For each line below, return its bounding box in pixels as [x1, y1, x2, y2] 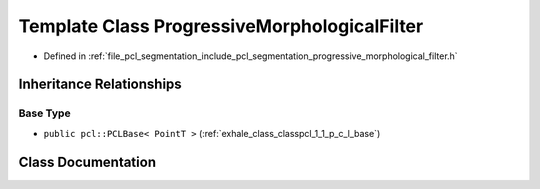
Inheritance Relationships [18, 76, 182, 93]
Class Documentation [18, 153, 157, 170]
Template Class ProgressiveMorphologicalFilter [18, 15, 424, 37]
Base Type [18, 106, 71, 120]
